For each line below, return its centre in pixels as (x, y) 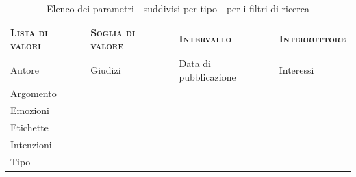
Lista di (29, 32)
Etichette (29, 127)
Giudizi (106, 69)
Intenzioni (31, 144)
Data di (195, 63)
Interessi (296, 69)
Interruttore (312, 39)
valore (107, 45)
